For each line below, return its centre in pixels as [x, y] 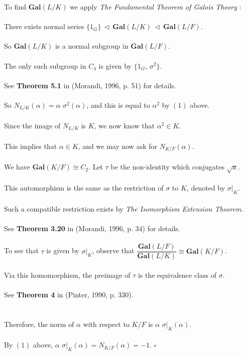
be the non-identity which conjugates [167, 167]
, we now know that [125, 125]
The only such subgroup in [45, 65]
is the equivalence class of [177, 275]
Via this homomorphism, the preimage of [67, 275]
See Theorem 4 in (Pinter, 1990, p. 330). [69, 295]
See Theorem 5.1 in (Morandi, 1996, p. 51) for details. [90, 85]
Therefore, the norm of [39, 324]
